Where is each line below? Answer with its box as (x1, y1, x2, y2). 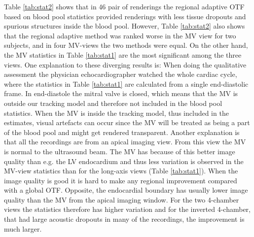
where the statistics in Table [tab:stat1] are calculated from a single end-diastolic (4, 78, 249, 89)
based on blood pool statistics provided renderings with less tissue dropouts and (4, 11, 246, 21)
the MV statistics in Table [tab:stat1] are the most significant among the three (4, 49, 242, 60)
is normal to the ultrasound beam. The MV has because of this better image (4, 146, 235, 156)
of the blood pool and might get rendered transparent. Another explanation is (4, 127, 240, 137)
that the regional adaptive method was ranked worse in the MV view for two (4, 30, 236, 40)
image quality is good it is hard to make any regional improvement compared (4, 175, 237, 185)
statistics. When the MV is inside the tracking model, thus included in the (4, 107, 229, 118)
